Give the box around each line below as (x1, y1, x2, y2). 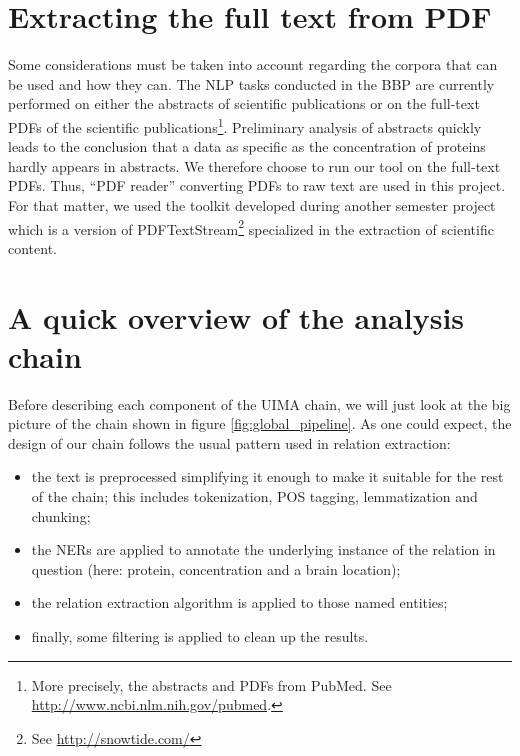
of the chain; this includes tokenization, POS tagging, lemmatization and (31, 486, 478, 507)
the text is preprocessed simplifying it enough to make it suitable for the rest (31, 466, 504, 487)
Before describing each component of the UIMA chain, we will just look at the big (8, 393, 511, 414)
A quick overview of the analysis (8, 296, 465, 337)
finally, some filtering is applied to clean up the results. (31, 626, 369, 647)
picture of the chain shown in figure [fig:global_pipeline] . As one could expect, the (8, 413, 512, 434)
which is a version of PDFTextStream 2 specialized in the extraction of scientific (8, 215, 494, 239)
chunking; (31, 505, 91, 526)
